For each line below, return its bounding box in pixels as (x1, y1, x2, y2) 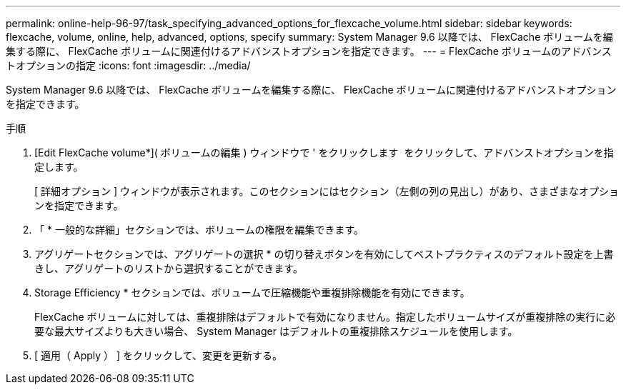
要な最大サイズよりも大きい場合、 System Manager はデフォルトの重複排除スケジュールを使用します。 (34, 325, 518, 337)
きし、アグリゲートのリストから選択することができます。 (34, 262, 303, 274)
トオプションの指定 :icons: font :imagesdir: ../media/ (6, 59, 251, 71)
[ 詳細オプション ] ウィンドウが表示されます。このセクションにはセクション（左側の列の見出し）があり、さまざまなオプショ (34, 185, 620, 197)
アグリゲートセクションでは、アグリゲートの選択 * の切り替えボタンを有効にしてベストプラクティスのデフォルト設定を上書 (34, 248, 614, 260)
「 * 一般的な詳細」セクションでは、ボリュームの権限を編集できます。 (34, 224, 364, 236)
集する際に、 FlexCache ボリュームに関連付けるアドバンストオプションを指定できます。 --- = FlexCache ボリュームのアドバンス (6, 45, 612, 57)
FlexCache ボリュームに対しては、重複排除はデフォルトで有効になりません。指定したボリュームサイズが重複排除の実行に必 (34, 311, 616, 323)
